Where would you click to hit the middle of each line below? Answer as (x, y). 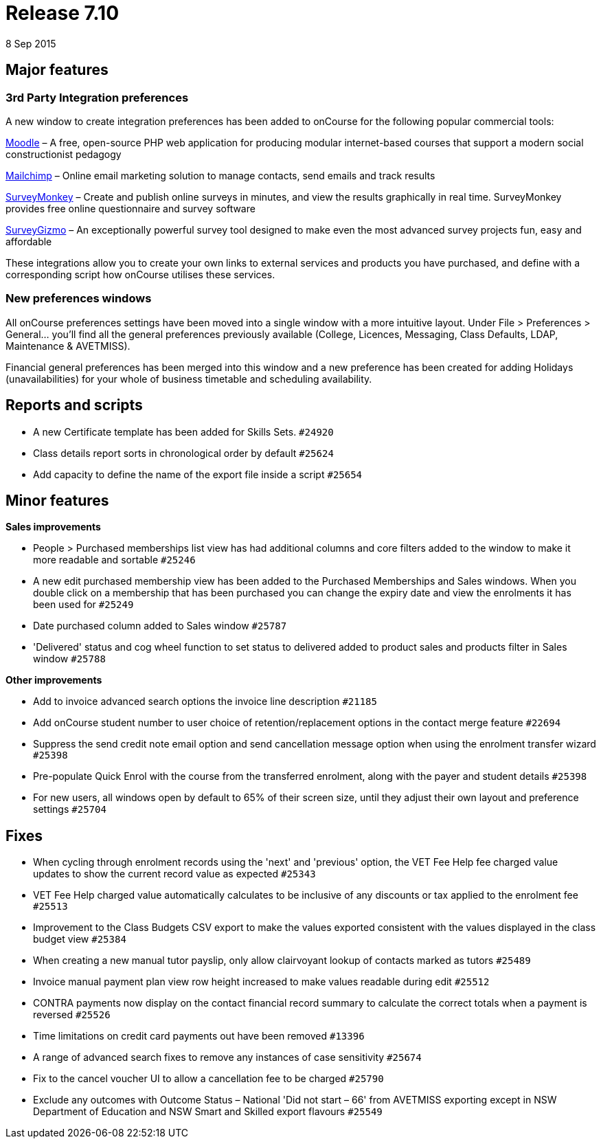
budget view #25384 (80, 939)
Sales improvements (53, 527)
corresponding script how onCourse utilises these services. (140, 274)
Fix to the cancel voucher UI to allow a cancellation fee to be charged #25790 (208, 1079)
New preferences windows (79, 299)
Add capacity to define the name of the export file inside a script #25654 (198, 474)
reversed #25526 (72, 1015)
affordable (29, 241)
